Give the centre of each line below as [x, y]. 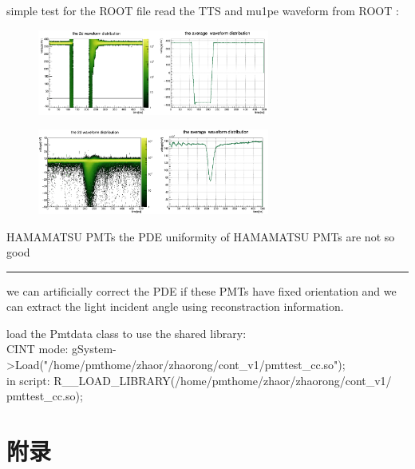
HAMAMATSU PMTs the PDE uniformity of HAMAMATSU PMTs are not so [201, 236]
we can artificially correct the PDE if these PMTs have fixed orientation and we [202, 290]
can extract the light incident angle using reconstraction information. [175, 306]
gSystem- [94, 349]
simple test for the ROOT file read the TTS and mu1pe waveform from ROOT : [203, 10]
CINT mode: [38, 349]
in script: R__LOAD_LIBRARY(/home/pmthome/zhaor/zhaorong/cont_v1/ [199, 380]
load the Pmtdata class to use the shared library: [126, 333]
